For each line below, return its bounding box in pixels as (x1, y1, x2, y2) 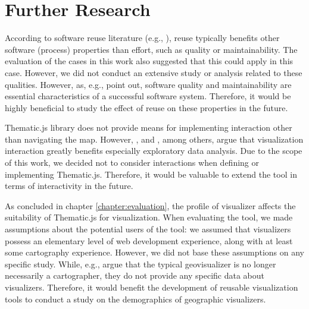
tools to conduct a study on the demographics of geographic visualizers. (5, 292, 266, 305)
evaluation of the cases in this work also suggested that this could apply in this (5, 55, 294, 67)
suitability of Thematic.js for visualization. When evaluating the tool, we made (5, 211, 293, 223)
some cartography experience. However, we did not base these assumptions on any (5, 246, 305, 258)
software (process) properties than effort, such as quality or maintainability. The (5, 43, 298, 55)
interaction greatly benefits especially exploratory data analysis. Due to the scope (5, 144, 302, 157)
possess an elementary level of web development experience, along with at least (5, 234, 293, 247)
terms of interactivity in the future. (5, 179, 133, 192)
